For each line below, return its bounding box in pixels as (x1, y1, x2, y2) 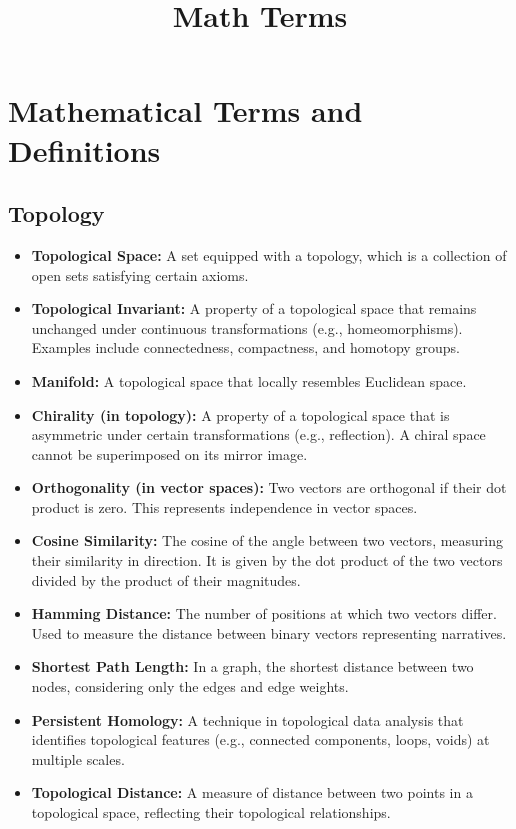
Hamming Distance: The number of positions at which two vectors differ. (31, 603, 497, 624)
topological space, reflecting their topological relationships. (31, 802, 391, 823)
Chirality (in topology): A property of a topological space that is (31, 404, 450, 425)
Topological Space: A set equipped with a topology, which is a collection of (31, 244, 507, 265)
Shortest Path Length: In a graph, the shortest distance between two (31, 656, 474, 677)
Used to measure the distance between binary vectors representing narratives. (31, 622, 507, 643)
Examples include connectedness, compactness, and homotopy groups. (31, 337, 460, 358)
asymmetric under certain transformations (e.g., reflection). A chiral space (31, 424, 486, 445)
